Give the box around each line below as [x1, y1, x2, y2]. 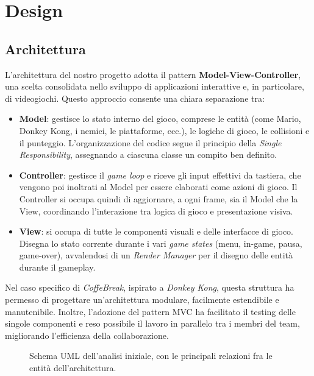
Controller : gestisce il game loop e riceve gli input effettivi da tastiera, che [19, 168, 301, 181]
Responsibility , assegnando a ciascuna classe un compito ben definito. [19, 148, 277, 161]
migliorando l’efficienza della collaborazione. [5, 328, 169, 341]
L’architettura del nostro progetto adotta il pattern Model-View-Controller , [5, 68, 301, 80]
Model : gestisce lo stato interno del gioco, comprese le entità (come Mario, [19, 112, 301, 125]
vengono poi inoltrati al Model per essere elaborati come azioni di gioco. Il [19, 180, 298, 193]
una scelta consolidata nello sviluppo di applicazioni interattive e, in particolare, [5, 80, 304, 93]
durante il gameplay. [19, 260, 96, 273]
